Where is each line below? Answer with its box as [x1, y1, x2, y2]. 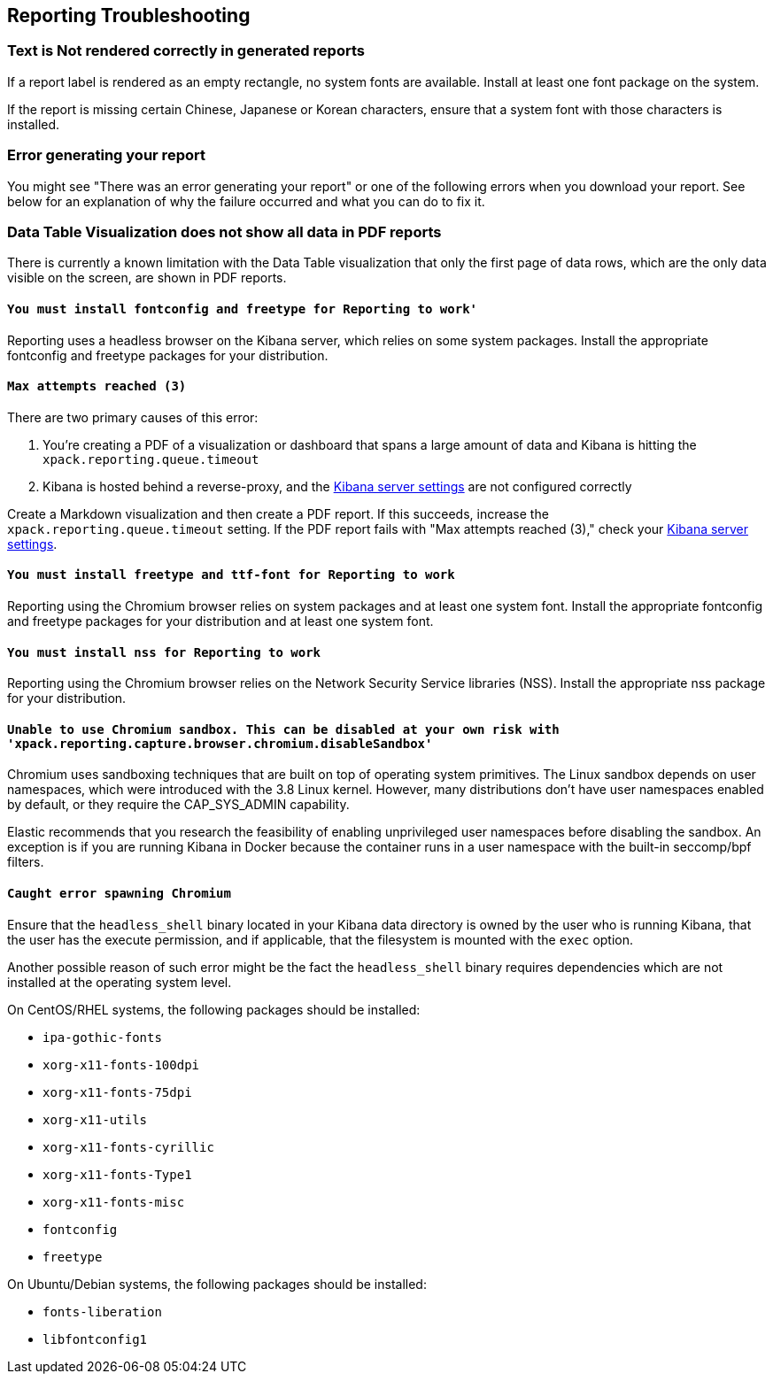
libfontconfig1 [43, 1331, 148, 1346]
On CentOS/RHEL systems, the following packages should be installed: [7, 1001, 421, 1017]
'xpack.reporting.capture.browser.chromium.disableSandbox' [7, 736, 433, 751]
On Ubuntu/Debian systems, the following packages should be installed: [7, 1276, 427, 1292]
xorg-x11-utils [43, 1112, 148, 1127]
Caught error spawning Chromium [7, 886, 231, 900]
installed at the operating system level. [7, 974, 232, 990]
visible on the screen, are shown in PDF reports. [7, 270, 287, 286]
